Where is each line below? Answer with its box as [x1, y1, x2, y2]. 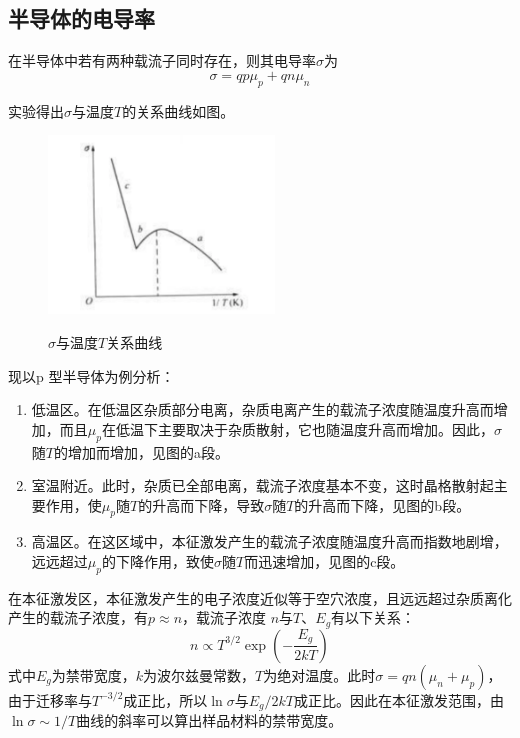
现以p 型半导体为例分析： [8, 365, 175, 386]
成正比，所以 [123, 689, 208, 710]
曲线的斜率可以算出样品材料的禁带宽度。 [76, 710, 343, 731]
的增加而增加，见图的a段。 [53, 441, 229, 462]
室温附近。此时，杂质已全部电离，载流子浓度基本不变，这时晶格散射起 [31, 475, 494, 496]
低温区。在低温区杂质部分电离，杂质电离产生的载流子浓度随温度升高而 [31, 399, 494, 420]
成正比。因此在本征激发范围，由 [294, 689, 505, 710]
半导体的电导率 [8, 3, 155, 34]
